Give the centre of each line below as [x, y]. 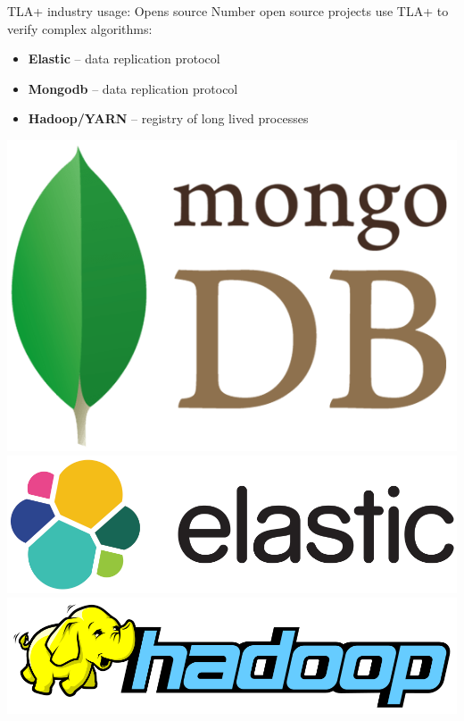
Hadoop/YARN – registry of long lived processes [168, 118]
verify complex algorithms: [80, 28]
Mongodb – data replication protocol [133, 88]
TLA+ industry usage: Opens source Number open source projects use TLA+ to [228, 11]
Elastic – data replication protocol [124, 59]
